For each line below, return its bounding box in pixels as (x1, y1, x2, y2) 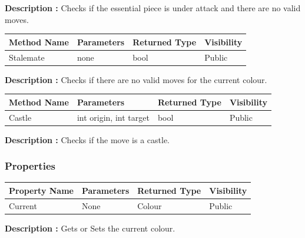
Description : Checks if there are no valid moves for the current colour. (5, 73, 267, 85)
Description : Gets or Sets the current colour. (5, 222, 175, 234)
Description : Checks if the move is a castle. (5, 133, 170, 146)
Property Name (9, 184, 74, 196)
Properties (5, 158, 55, 173)
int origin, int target (77, 111, 150, 123)
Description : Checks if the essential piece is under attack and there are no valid (5, 2, 301, 14)
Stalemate (9, 51, 45, 63)
